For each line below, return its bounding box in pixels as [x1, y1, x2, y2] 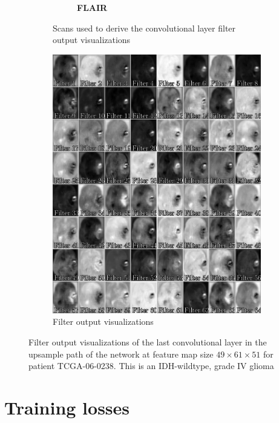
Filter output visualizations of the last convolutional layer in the [28, 335, 267, 348]
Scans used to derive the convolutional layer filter [53, 21, 236, 34]
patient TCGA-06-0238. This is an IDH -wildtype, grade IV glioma [28, 359, 274, 372]
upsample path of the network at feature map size [28, 347, 214, 360]
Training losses [4, 395, 130, 419]
